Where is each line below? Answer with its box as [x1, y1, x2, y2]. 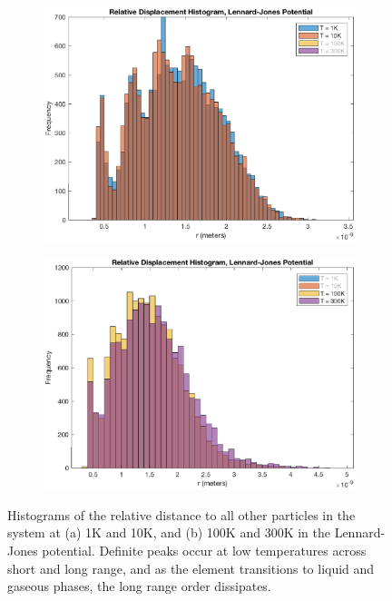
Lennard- [334, 523, 386, 542]
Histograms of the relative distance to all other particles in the [7, 505, 356, 524]
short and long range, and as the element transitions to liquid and [7, 558, 375, 577]
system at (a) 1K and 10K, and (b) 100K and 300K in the [7, 523, 330, 542]
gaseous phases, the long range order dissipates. [7, 576, 271, 596]
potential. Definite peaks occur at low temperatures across [42, 541, 367, 559]
